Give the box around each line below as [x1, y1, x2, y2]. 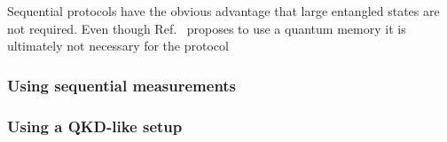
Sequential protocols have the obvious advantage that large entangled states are [7, 2, 440, 20]
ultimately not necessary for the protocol [7, 36, 229, 55]
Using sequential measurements [7, 74, 237, 96]
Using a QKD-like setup [7, 114, 183, 137]
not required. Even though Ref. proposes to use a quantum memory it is [7, 19, 406, 37]
